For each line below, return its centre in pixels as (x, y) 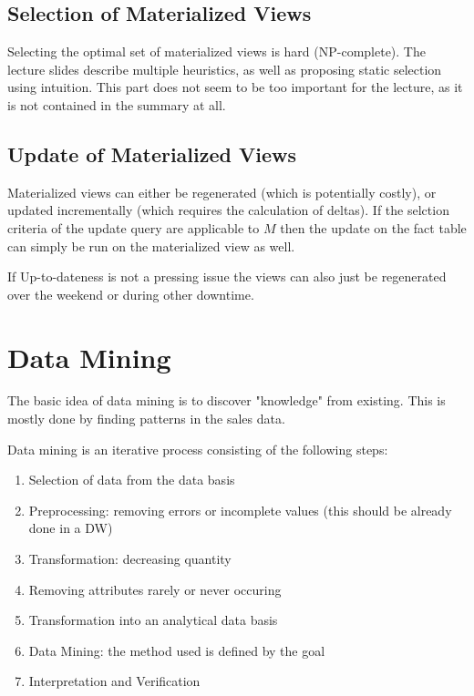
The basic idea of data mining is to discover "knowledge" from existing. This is (227, 400)
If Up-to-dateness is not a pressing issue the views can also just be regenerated (227, 276)
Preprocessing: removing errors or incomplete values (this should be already (240, 510)
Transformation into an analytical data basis (153, 620)
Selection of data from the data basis (132, 480)
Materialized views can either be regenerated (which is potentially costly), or (222, 192)
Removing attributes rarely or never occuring (155, 589)
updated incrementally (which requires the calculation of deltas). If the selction (228, 210)
